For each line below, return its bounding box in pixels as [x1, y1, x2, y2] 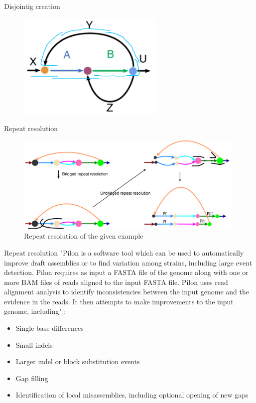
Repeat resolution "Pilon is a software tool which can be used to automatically [4, 247, 244, 258]
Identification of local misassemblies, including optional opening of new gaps [15, 390, 249, 400]
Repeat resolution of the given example [24, 231, 143, 241]
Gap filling [15, 373, 48, 383]
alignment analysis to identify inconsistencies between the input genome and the [4, 286, 249, 297]
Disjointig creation [4, 1, 60, 11]
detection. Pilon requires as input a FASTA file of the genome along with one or [4, 267, 249, 277]
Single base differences [15, 323, 84, 333]
